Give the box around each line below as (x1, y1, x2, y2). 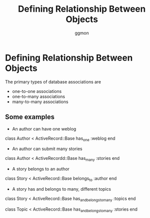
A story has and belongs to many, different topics (12, 186, 111, 192)
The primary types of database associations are (5, 79, 101, 85)
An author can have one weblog (12, 126, 76, 131)
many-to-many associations (12, 99, 69, 105)
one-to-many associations (12, 93, 65, 99)
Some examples (5, 113, 55, 121)
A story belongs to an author (12, 166, 70, 172)
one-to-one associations (12, 88, 62, 94)
